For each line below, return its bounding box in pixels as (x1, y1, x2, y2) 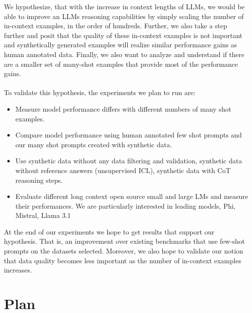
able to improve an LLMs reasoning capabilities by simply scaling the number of (4, 11, 244, 21)
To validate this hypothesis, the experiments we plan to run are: (4, 87, 195, 98)
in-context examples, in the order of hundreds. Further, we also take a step (4, 20, 228, 31)
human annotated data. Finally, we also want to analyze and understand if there (4, 49, 245, 59)
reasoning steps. (15, 175, 63, 185)
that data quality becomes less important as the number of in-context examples (4, 255, 241, 265)
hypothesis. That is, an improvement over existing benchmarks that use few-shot (4, 236, 245, 246)
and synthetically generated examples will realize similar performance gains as (4, 39, 237, 50)
